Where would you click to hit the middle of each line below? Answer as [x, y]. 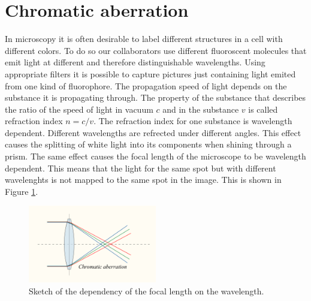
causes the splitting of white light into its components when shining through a [148, 144]
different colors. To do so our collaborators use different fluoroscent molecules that [156, 50]
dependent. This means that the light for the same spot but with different [141, 168]
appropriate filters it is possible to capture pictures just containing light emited [150, 73]
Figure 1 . [22, 191]
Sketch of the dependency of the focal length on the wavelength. [147, 291]
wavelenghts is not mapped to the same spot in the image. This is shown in [143, 180]
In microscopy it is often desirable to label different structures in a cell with [144, 39]
